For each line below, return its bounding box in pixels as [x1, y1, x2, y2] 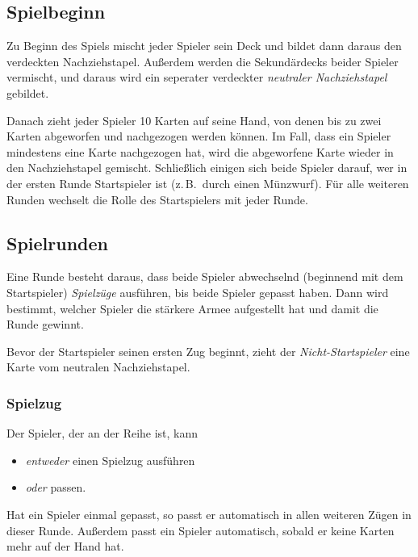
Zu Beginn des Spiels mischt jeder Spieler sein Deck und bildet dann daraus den [6, 37, 402, 54]
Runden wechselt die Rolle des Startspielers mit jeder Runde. [6, 191, 308, 207]
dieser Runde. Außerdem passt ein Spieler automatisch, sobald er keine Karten [6, 521, 395, 538]
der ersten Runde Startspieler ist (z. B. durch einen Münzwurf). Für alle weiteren [6, 174, 409, 191]
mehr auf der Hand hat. [6, 538, 124, 555]
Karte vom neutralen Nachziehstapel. [6, 358, 190, 375]
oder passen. [25, 479, 86, 496]
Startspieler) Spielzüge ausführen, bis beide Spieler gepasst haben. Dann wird [6, 283, 389, 300]
